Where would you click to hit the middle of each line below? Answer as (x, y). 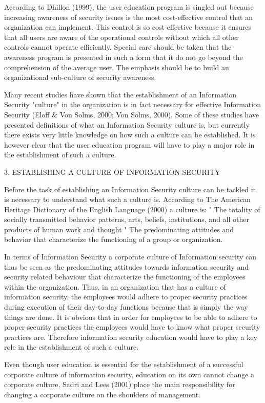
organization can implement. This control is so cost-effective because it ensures (128, 27)
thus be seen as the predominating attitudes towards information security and (127, 266)
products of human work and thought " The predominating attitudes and (119, 229)
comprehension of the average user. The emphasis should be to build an (117, 67)
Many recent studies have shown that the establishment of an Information (120, 94)
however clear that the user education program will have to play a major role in (129, 144)
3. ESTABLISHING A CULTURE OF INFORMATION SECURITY (112, 172)
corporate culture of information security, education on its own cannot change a (129, 374)
